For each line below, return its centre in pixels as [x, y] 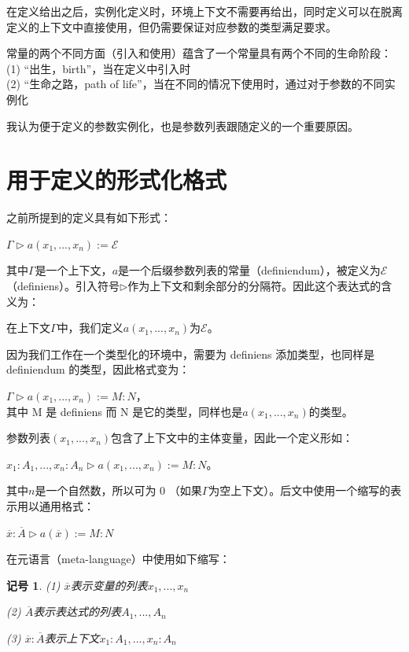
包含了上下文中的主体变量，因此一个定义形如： [232, 438]
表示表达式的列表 [77, 611]
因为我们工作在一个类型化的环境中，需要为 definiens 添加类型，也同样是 [191, 354]
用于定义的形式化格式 [117, 180]
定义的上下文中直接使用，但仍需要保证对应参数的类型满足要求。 [171, 26]
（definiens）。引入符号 [63, 286]
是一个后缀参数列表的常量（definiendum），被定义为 [249, 270]
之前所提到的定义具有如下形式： [89, 217]
